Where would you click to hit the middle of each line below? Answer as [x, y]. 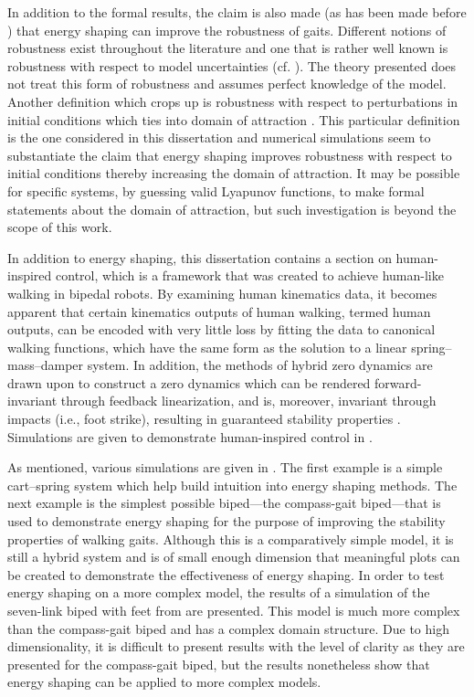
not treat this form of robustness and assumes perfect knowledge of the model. [227, 84]
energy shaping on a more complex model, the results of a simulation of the [219, 592]
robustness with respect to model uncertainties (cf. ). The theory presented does [232, 65]
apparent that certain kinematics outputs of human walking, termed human [219, 311]
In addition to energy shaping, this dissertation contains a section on [200, 257]
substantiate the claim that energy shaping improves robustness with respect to [230, 155]
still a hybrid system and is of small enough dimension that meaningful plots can [234, 557]
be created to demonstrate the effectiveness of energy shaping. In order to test [226, 574]
